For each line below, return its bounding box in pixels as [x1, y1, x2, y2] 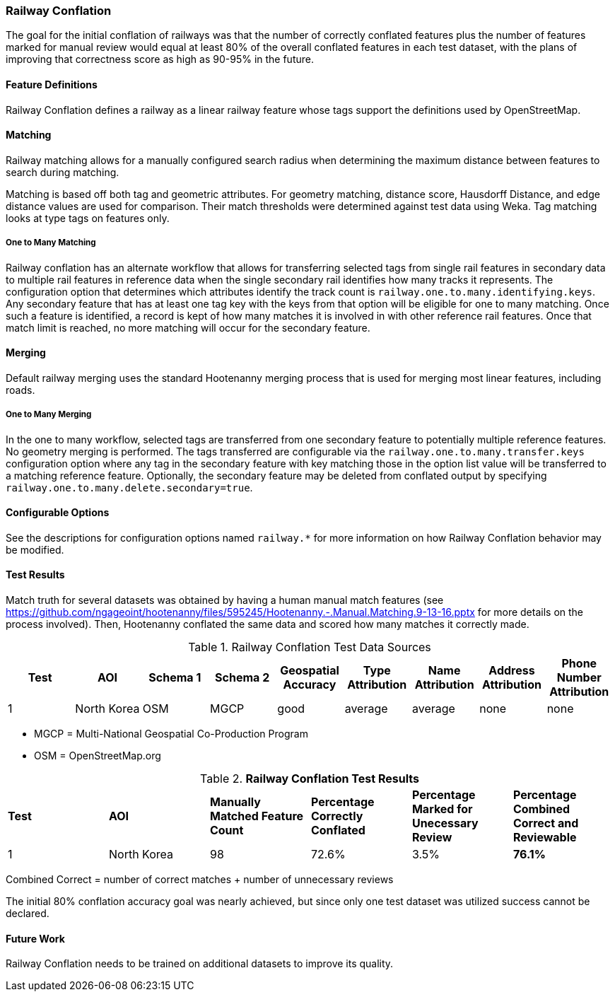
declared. [6, 907, 49, 920]
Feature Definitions [6, 78, 98, 91]
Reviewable [512, 830, 577, 845]
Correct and [512, 816, 579, 831]
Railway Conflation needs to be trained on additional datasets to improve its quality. [6, 957, 394, 970]
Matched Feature [209, 809, 304, 824]
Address [488, 663, 535, 678]
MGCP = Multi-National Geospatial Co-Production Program [34, 728, 308, 740]
